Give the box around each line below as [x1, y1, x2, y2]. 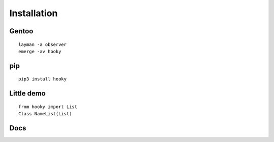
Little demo [9, 89, 46, 98]
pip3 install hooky [18, 76, 67, 82]
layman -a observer [18, 41, 67, 48]
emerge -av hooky [18, 49, 61, 54]
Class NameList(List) [18, 111, 72, 117]
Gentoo [9, 27, 33, 35]
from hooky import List [18, 104, 78, 110]
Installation [9, 8, 58, 19]
